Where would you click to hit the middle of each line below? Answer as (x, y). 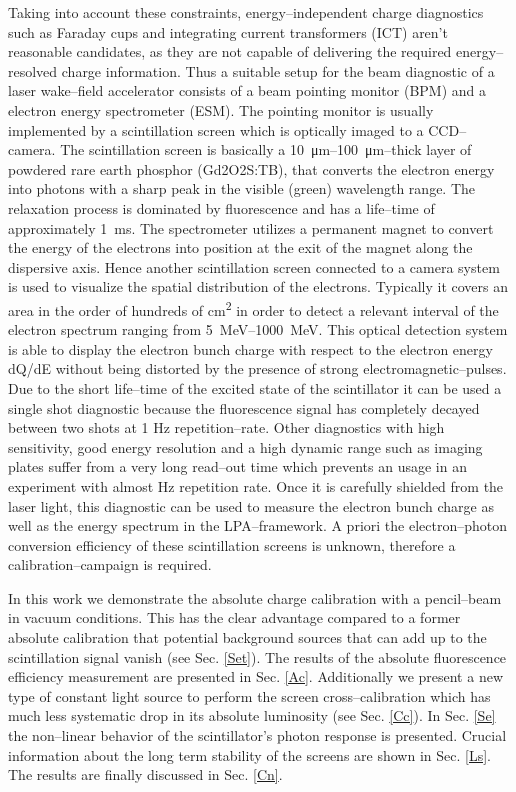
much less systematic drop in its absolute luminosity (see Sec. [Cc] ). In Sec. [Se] (252, 715)
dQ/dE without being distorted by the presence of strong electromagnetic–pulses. (257, 368)
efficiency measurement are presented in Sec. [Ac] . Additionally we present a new (255, 676)
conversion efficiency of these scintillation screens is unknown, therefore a (232, 544)
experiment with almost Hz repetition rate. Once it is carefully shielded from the (256, 485)
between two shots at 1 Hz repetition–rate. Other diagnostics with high (226, 427)
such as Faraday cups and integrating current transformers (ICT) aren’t (228, 31)
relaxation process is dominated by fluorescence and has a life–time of (221, 207)
